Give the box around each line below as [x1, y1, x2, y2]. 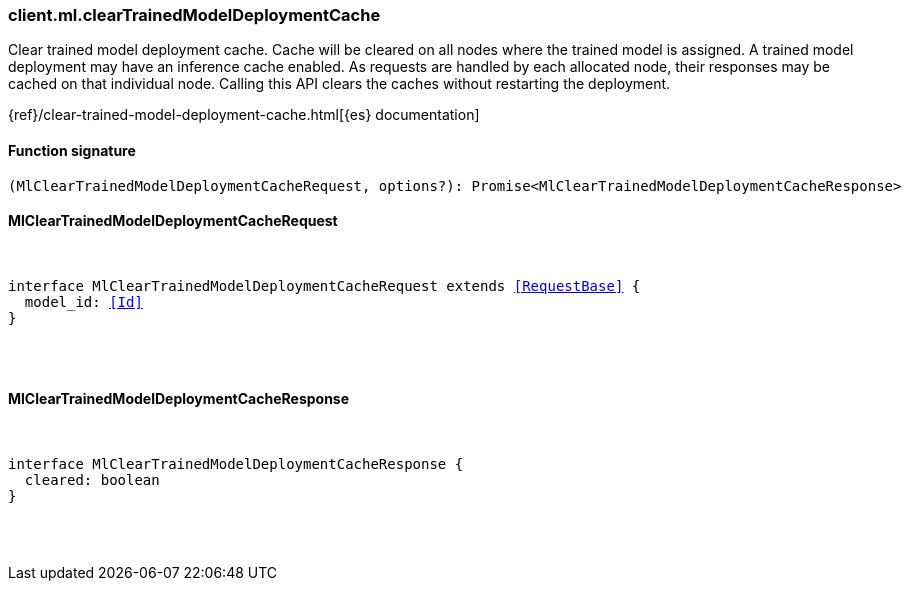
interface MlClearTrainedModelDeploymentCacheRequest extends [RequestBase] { [8, 277, 641, 294]
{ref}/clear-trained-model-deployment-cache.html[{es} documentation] [8, 106, 480, 124]
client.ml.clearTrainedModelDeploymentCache [8, 5, 381, 25]
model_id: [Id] [24, 293, 143, 310]
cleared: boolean [24, 472, 160, 489]
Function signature [8, 141, 136, 159]
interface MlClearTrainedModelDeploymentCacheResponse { [8, 456, 464, 473]
